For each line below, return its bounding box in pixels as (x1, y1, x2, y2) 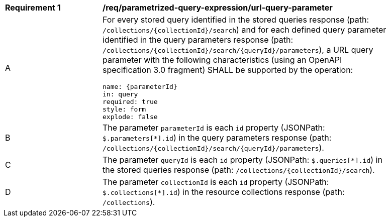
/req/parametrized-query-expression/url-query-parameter (103, 3, 333, 13)
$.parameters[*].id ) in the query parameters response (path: (103, 133, 332, 143)
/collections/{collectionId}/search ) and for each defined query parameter (103, 25, 386, 35)
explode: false (103, 113, 158, 121)
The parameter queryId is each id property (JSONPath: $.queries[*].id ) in (103, 155, 382, 165)
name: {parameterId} (103, 83, 177, 90)
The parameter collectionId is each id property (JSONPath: (103, 177, 329, 187)
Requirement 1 (5, 3, 61, 13)
